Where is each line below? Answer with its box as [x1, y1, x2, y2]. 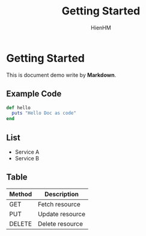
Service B [14, 154, 39, 162]
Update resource [38, 210, 86, 218]
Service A [14, 148, 40, 156]
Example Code [6, 89, 62, 99]
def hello [6, 104, 31, 110]
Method [9, 190, 32, 198]
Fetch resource [38, 200, 81, 208]
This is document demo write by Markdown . [6, 71, 117, 79]
